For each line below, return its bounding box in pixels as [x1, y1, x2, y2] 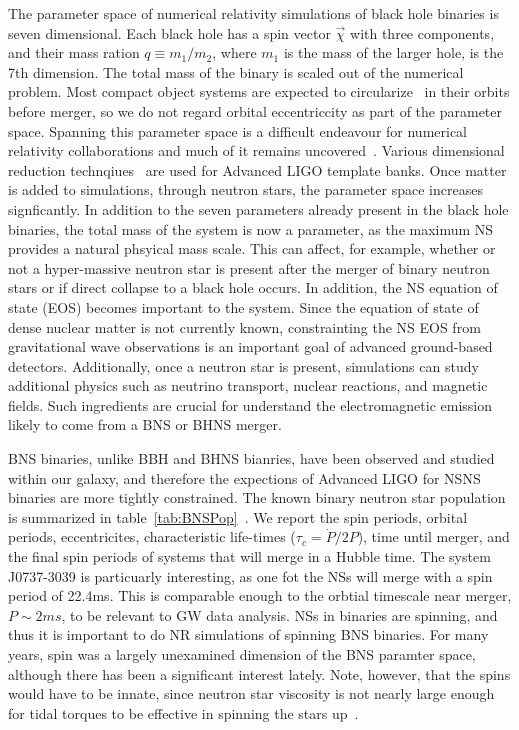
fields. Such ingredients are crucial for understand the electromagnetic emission [8, 394, 493, 415]
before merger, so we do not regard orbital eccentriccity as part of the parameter [8, 100, 503, 121]
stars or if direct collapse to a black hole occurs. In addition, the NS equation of [8, 277, 498, 298]
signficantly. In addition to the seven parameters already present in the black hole [8, 198, 509, 219]
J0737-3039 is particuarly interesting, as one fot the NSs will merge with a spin [8, 565, 493, 586]
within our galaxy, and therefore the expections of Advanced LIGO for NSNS [8, 467, 481, 488]
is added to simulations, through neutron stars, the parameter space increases [8, 179, 483, 200]
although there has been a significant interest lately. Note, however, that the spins [8, 663, 511, 684]
